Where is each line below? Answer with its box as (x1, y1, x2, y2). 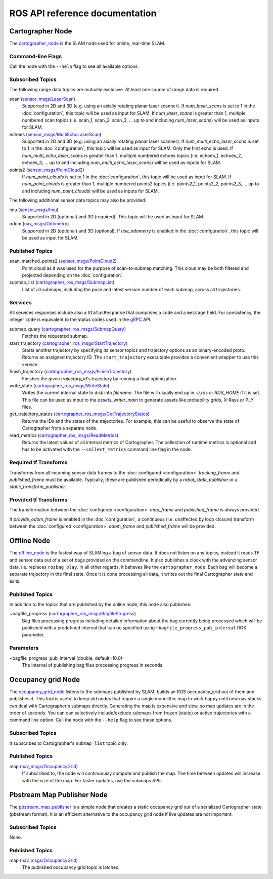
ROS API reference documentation (9, 8, 157, 19)
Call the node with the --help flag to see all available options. (9, 63, 139, 69)
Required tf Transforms (9, 459, 68, 466)
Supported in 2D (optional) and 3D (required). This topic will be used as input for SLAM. (22, 213, 205, 220)
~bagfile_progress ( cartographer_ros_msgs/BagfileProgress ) (9, 611, 136, 617)
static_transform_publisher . (9, 484, 67, 490)
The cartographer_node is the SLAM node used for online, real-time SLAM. (9, 41, 166, 47)
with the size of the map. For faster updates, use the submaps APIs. (22, 777, 163, 783)
